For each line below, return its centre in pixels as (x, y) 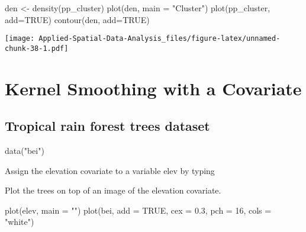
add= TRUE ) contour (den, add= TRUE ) (77, 19)
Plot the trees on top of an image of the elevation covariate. (113, 190)
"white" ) (20, 222)
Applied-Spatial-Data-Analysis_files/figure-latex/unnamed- (160, 39)
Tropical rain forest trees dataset (107, 126)
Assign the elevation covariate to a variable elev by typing (110, 170)
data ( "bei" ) (25, 151)
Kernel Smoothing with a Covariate (153, 88)
